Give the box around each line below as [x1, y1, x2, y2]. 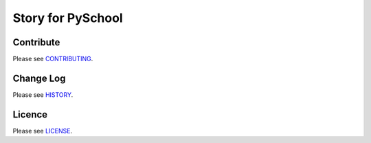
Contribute [12, 36, 60, 48]
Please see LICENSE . [12, 126, 72, 135]
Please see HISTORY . [12, 90, 74, 99]
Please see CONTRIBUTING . [12, 55, 93, 63]
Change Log [12, 72, 66, 84]
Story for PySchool [12, 10, 123, 25]
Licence [12, 109, 48, 120]
